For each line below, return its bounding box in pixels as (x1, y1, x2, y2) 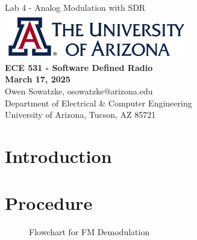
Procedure (5, 191, 93, 215)
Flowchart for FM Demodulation (29, 226, 150, 238)
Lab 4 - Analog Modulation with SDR (5, 1, 146, 13)
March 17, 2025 (5, 73, 70, 85)
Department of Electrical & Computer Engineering (5, 96, 192, 109)
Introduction (5, 143, 112, 168)
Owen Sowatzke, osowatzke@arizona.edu (5, 84, 153, 97)
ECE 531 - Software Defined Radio (5, 61, 153, 73)
